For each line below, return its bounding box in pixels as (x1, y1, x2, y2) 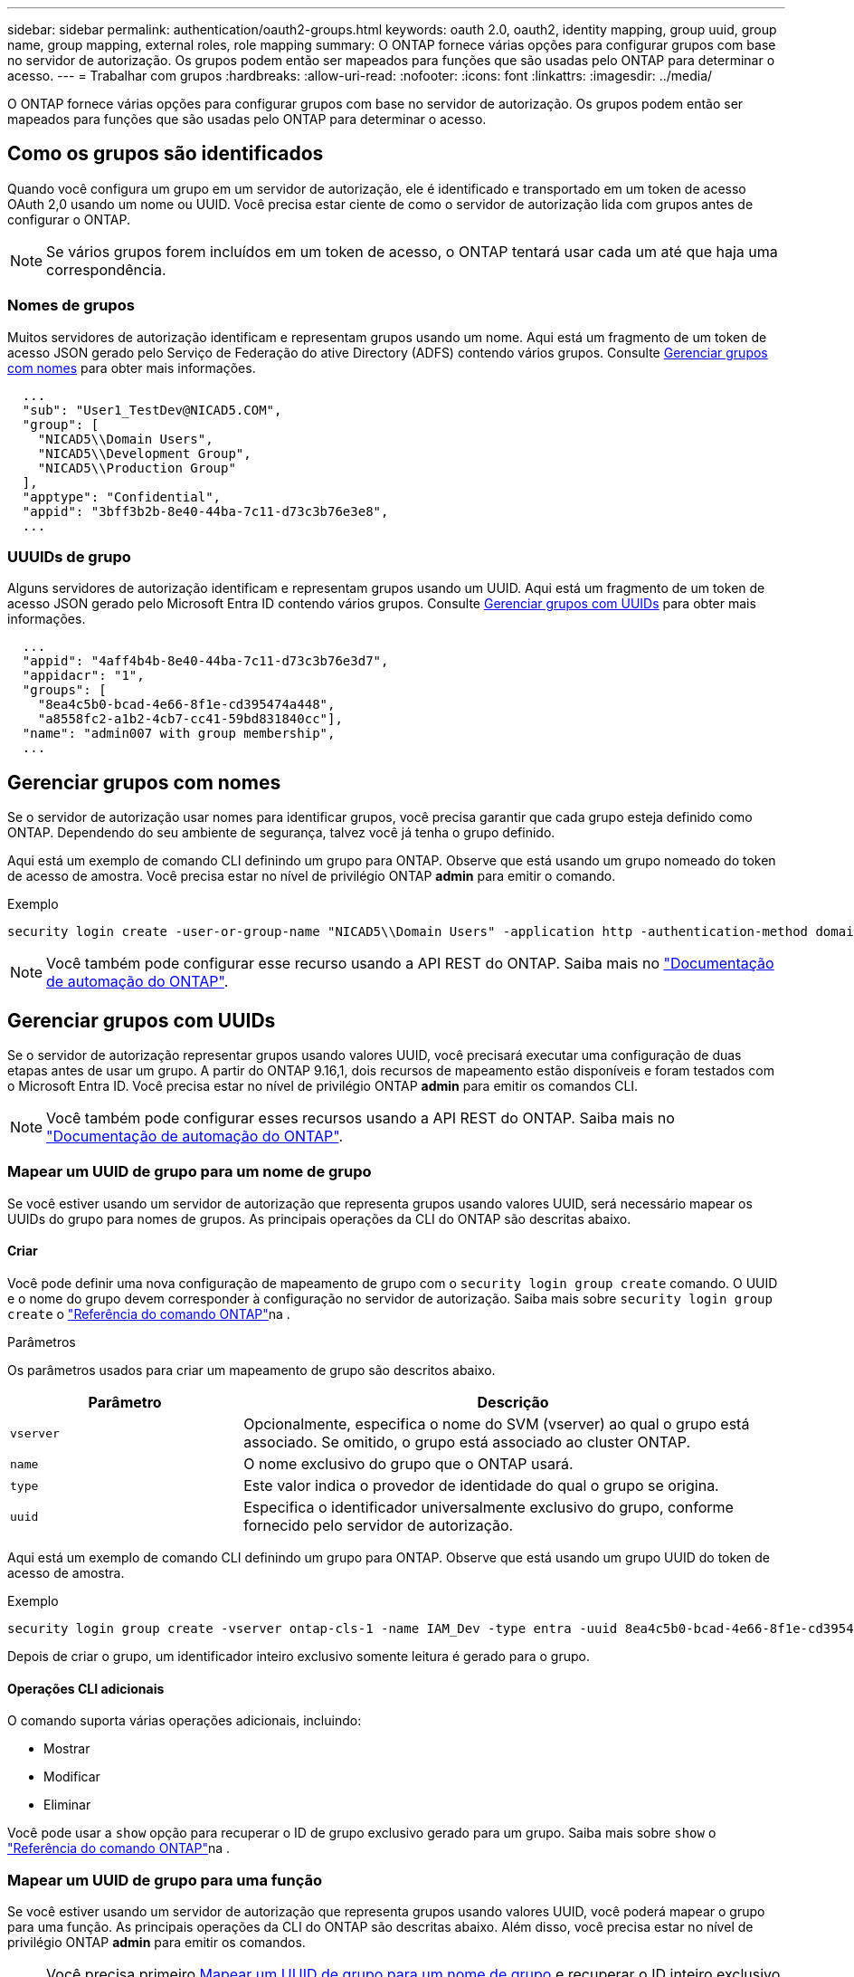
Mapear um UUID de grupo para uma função (7, 1870, 323, 1889)
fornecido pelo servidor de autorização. (243, 1516, 514, 1534)
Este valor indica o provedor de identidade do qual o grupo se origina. (243, 1476, 719, 1495)
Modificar (43, 1769, 100, 1785)
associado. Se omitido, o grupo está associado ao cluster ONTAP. (243, 1433, 691, 1451)
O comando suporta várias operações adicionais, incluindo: (7, 1713, 362, 1729)
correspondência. (46, 260, 166, 279)
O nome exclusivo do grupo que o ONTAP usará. (243, 1455, 574, 1473)
